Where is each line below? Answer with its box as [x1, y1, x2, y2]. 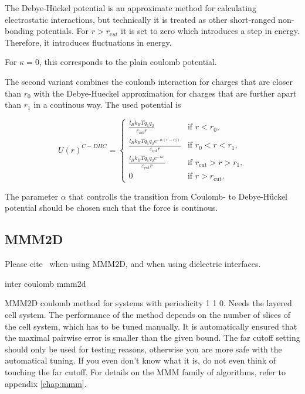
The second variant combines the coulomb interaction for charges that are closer [5, 75, 293, 87]
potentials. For [36, 25, 89, 37]
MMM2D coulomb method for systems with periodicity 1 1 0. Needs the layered [5, 297, 292, 309]
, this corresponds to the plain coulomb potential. [39, 56, 217, 68]
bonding [5, 25, 34, 37]
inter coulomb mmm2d [5, 277, 86, 289]
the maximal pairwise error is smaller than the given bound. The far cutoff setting [5, 331, 300, 344]
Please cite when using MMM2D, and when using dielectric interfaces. [5, 258, 261, 270]
